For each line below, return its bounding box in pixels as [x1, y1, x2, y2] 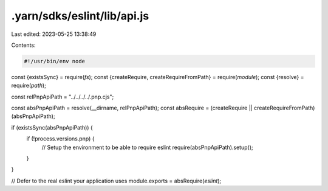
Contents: [11, 41, 36, 49]
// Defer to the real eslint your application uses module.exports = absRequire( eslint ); [11, 177, 222, 184]
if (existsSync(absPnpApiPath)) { [11, 123, 94, 131]
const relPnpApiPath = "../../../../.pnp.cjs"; [11, 93, 114, 100]
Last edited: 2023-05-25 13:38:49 [11, 30, 97, 38]
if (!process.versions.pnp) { [26, 135, 95, 142]
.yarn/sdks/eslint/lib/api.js [11, 9, 149, 23]
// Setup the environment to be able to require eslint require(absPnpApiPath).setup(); [41, 144, 253, 151]
